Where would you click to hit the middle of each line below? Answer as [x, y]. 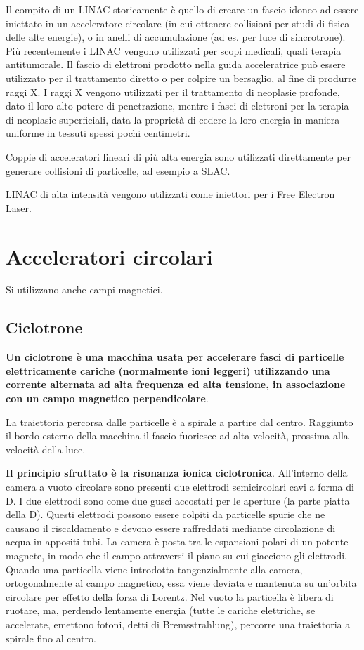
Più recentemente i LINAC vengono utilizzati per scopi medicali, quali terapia [174, 50]
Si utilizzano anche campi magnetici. [84, 290]
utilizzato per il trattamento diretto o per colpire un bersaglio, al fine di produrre [181, 78]
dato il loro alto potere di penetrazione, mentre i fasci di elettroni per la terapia [177, 106]
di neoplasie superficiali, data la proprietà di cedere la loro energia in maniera [173, 119]
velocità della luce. [46, 449]
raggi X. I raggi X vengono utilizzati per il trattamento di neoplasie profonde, [173, 92]
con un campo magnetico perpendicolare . [107, 398]
